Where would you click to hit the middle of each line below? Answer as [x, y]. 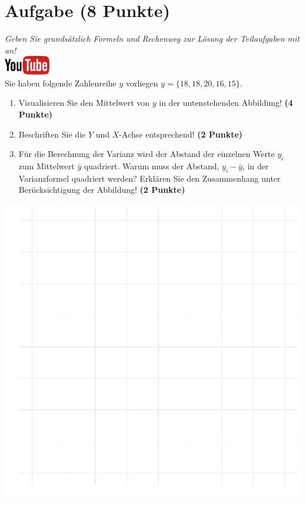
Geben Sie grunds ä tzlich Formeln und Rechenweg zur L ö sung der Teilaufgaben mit [152, 39]
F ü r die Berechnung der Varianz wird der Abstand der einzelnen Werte [147, 154]
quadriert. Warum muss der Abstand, [152, 165]
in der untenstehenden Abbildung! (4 [226, 103]
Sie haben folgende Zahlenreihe [61, 83]
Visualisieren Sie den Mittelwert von [84, 103]
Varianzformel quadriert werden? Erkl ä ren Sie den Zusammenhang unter [149, 178]
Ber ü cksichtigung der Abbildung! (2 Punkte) [102, 190]
